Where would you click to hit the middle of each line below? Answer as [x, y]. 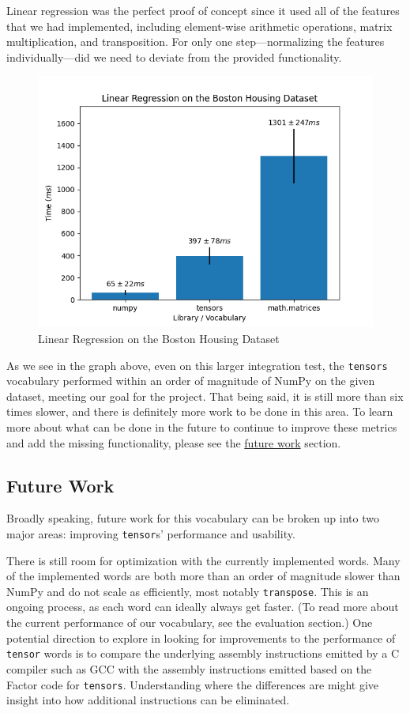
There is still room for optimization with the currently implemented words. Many [203, 560]
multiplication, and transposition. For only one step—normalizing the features [196, 41]
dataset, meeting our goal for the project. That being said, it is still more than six [205, 396]
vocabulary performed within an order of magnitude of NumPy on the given [191, 381]
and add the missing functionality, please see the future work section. [174, 442]
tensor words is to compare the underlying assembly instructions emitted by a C [203, 653]
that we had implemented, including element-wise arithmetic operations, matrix [199, 26]
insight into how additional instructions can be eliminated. [148, 700]
